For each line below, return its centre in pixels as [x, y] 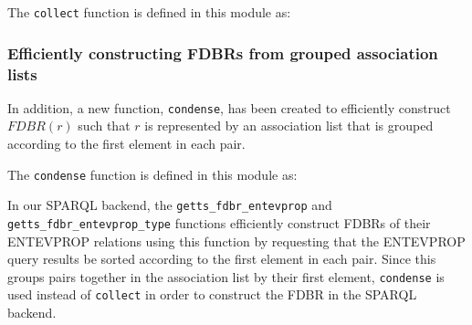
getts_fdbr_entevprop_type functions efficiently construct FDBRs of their [219, 222]
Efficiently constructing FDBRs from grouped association [223, 52]
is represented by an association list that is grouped [289, 126]
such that [104, 126]
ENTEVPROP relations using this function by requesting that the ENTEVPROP [236, 241]
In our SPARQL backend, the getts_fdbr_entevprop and [170, 205]
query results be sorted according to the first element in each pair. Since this [222, 259]
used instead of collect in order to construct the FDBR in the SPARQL [212, 294]
